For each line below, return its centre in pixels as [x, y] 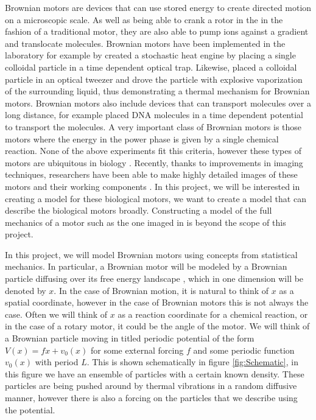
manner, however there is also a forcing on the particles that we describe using [151, 397]
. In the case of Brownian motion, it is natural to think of [161, 290]
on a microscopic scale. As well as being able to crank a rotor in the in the [144, 19]
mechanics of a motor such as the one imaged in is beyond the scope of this [146, 222]
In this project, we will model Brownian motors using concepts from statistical [151, 254]
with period [57, 362]
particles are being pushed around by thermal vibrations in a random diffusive [151, 386]
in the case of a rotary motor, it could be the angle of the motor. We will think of [157, 326]
